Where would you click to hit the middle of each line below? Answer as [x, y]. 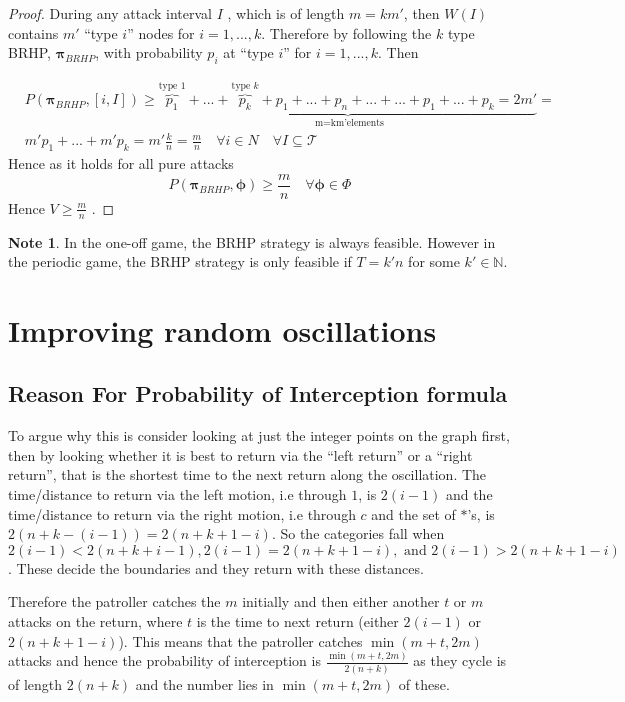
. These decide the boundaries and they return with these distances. [216, 567]
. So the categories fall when [358, 533]
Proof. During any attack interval [110, 13]
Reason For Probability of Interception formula [258, 393]
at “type [248, 52]
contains [33, 32]
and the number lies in [204, 683]
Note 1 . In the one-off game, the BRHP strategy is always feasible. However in [252, 241]
